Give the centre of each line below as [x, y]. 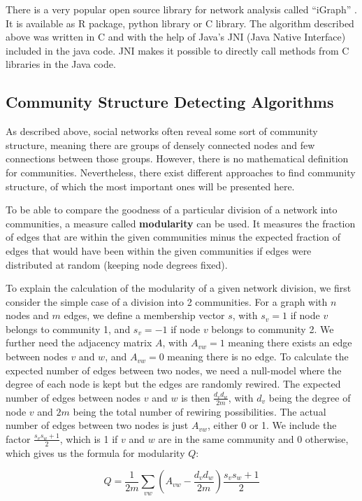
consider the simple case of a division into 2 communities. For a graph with [167, 301]
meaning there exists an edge [290, 343]
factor [18, 438]
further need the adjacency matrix [79, 343]
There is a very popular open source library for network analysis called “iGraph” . [181, 9]
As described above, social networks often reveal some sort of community [162, 131]
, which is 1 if [89, 438]
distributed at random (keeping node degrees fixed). [117, 264]
